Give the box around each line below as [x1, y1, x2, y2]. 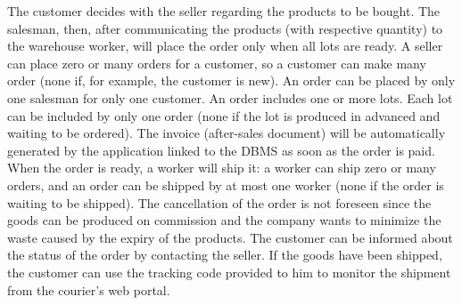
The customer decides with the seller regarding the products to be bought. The [7, 2, 441, 20]
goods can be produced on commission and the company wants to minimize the [7, 211, 441, 229]
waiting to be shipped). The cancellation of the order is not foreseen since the [7, 193, 432, 212]
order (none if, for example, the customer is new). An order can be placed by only [7, 71, 456, 90]
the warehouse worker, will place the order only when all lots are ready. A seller [7, 36, 443, 55]
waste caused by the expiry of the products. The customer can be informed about [7, 228, 453, 246]
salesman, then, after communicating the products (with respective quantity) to [7, 19, 443, 37]
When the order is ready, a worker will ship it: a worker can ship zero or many [7, 158, 436, 177]
